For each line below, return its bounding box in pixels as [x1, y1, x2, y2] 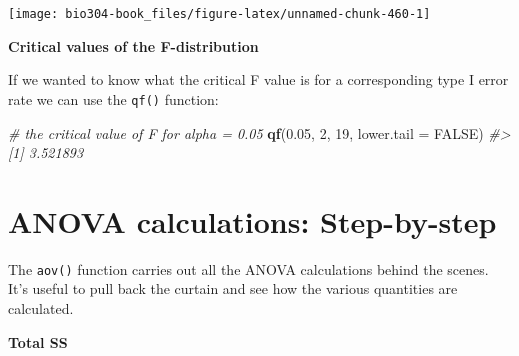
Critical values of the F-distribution [8, 35, 259, 56]
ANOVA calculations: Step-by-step [8, 200, 497, 241]
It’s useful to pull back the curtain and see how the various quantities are [8, 278, 458, 299]
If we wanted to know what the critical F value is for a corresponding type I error [8, 69, 509, 90]
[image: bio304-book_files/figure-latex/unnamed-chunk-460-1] [8, 7, 431, 21]
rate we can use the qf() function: [8, 88, 219, 109]
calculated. [8, 298, 74, 319]
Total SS [8, 331, 68, 352]
